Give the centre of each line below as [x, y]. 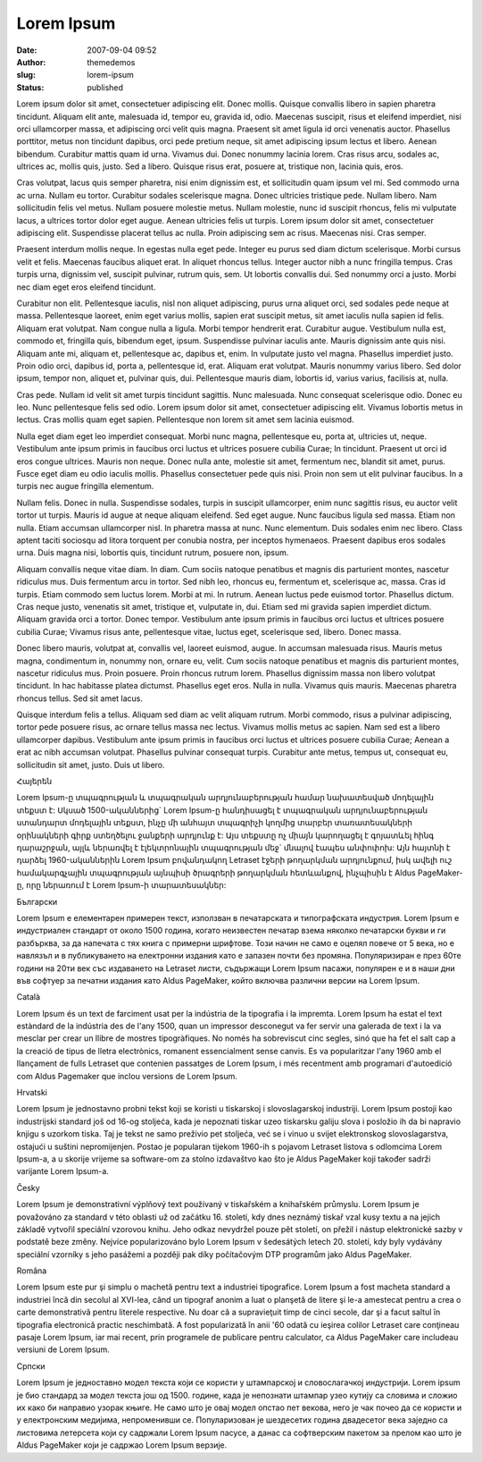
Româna [32, 1271]
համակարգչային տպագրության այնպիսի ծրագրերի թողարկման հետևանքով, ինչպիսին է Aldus [216, 873]
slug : [26, 75]
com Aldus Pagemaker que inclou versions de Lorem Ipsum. [127, 1076]
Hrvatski [32, 1093]
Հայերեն [34, 782]
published [105, 87]
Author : [31, 62]
